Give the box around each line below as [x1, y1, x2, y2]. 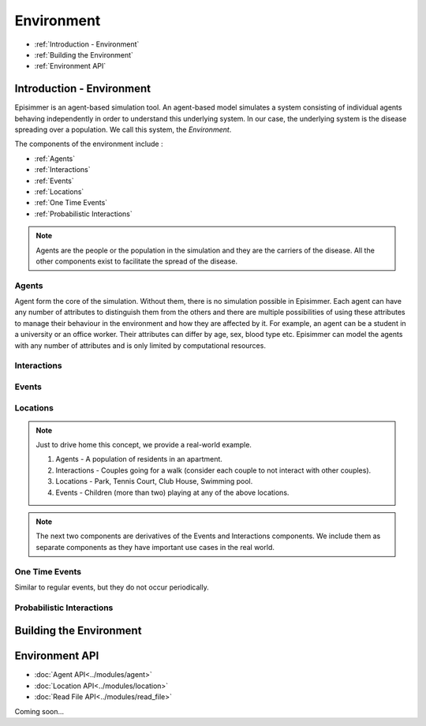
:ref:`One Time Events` [34, 198, 108, 208]
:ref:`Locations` [34, 186, 84, 196]
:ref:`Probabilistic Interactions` [34, 209, 133, 219]
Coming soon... [14, 706, 65, 716]
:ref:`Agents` [34, 154, 75, 163]
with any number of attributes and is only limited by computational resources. [14, 340, 266, 350]
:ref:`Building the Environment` [34, 50, 134, 59]
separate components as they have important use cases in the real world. [35, 542, 275, 552]
